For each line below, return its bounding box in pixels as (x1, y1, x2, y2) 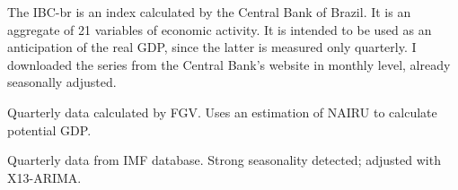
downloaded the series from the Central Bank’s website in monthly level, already (7, 55, 451, 73)
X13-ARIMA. (7, 168, 82, 186)
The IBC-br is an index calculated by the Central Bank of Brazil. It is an (7, 3, 411, 21)
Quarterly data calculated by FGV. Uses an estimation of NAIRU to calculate (7, 102, 437, 121)
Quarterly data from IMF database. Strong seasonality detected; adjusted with (7, 151, 441, 169)
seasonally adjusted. (7, 73, 117, 91)
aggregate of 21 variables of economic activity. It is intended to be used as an (7, 20, 432, 39)
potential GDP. (7, 120, 92, 139)
